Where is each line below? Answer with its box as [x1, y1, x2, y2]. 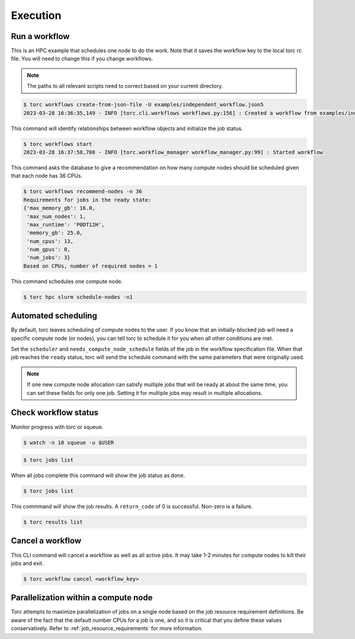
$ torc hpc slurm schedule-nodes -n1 [23, 293, 133, 300]
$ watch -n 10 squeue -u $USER [23, 439, 115, 446]
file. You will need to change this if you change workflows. [11, 55, 153, 62]
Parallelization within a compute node [11, 593, 153, 603]
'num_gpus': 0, [27, 246, 71, 253]
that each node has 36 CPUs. [11, 172, 83, 180]
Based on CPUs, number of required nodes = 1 [23, 262, 158, 269]
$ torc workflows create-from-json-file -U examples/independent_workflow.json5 [23, 101, 264, 108]
